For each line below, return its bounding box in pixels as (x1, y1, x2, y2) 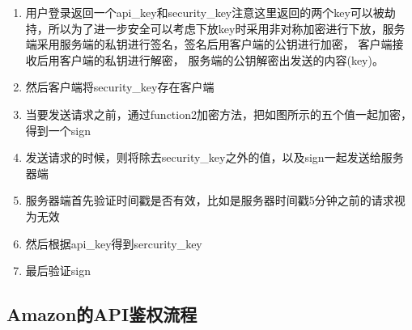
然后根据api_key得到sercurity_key (25, 235, 202, 252)
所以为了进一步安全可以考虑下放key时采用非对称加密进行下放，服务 (48, 19, 406, 36)
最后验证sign (25, 262, 91, 279)
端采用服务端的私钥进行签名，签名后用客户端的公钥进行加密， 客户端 (25, 36, 393, 53)
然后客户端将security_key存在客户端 (25, 78, 214, 95)
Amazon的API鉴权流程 (6, 302, 198, 327)
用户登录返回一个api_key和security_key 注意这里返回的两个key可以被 (25, 4, 384, 20)
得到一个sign (25, 121, 91, 138)
